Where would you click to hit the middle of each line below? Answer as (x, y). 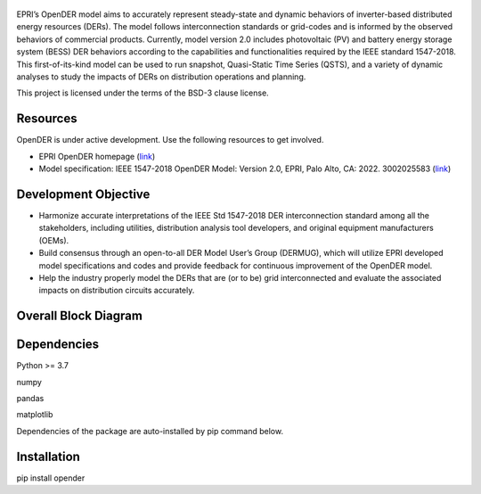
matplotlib (35, 415)
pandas (30, 398)
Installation (48, 456)
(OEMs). (54, 240)
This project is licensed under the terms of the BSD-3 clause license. (143, 93)
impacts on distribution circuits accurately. (117, 291)
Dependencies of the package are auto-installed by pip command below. (150, 431)
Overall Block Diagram (79, 316)
